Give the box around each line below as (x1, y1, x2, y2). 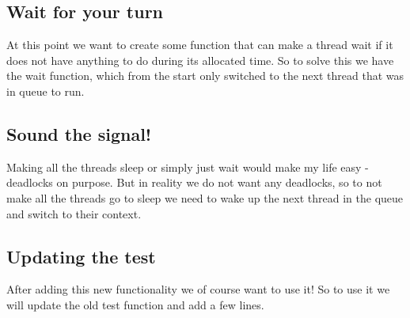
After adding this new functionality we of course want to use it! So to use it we (6, 281, 390, 297)
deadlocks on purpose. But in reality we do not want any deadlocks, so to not (6, 174, 382, 191)
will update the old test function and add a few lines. (6, 296, 264, 312)
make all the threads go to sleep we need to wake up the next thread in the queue (6, 189, 404, 206)
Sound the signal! (6, 121, 152, 146)
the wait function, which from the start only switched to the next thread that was (6, 67, 404, 84)
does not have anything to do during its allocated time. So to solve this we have (6, 51, 394, 68)
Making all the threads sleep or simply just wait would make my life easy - (6, 158, 369, 175)
